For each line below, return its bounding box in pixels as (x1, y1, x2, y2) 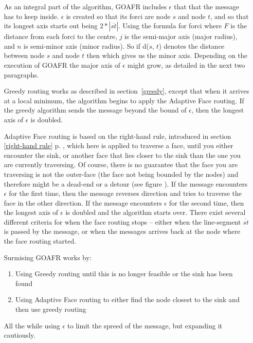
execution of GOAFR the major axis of (4, 59, 120, 70)
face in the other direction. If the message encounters (4, 197, 162, 208)
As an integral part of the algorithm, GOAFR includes (4, 1, 167, 11)
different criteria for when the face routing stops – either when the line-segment (4, 216, 241, 227)
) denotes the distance (159, 40, 225, 51)
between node (4, 50, 45, 60)
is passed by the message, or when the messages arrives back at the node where (4, 226, 240, 236)
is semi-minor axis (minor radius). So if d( (23, 40, 149, 51)
